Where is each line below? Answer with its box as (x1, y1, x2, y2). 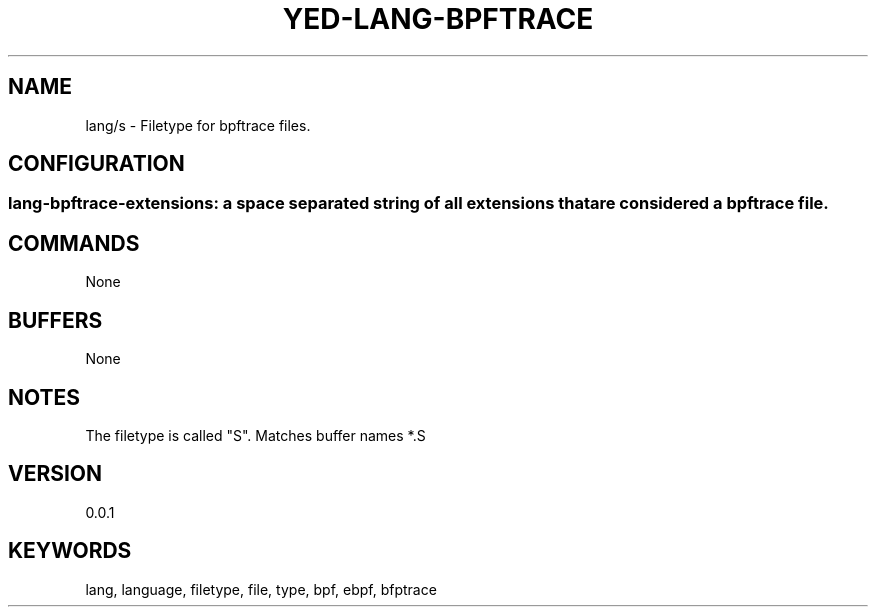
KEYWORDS (8, 538, 132, 564)
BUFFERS (8, 307, 103, 333)
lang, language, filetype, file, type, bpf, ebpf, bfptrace (85, 580, 437, 598)
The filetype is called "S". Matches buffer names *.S (85, 426, 426, 444)
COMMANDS (8, 230, 140, 256)
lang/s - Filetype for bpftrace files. (85, 116, 311, 134)
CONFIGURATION (8, 151, 185, 177)
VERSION (8, 461, 103, 487)
